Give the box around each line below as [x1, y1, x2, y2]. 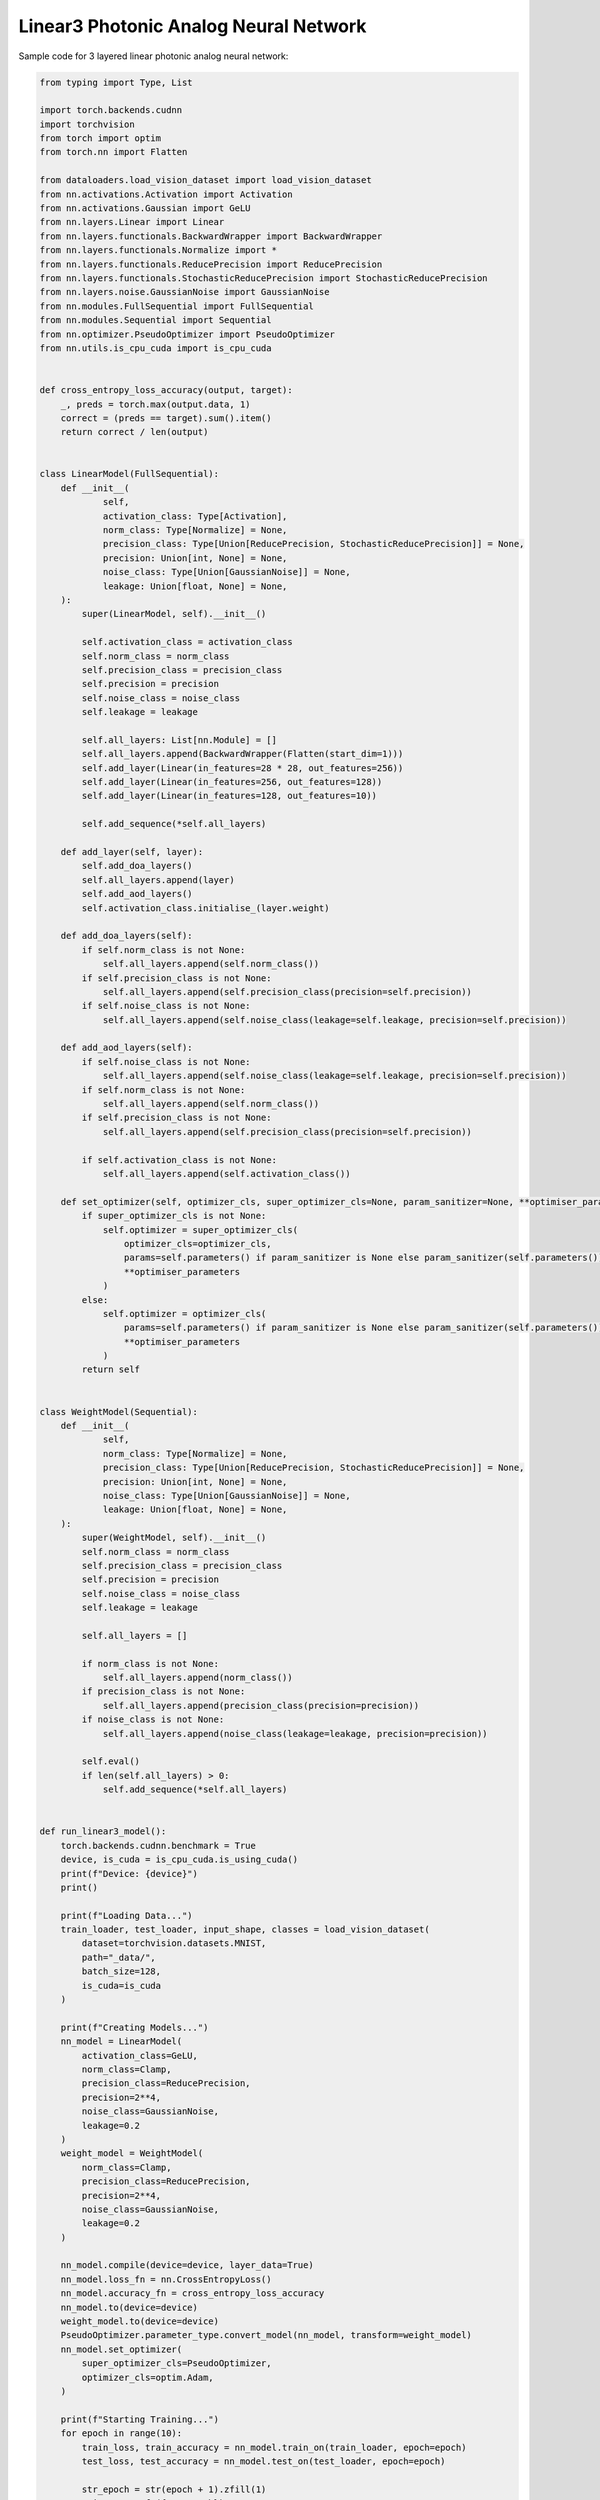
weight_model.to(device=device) [60, 2316, 220, 2327]
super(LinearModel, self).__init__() [81, 608, 267, 620]
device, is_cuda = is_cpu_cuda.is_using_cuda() [60, 1854, 299, 1865]
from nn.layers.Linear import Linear [39, 216, 225, 228]
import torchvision [39, 118, 135, 130]
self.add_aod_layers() [81, 888, 194, 900]
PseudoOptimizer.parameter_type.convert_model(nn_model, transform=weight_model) [60, 2330, 472, 2341]
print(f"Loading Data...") [60, 1910, 194, 1921]
